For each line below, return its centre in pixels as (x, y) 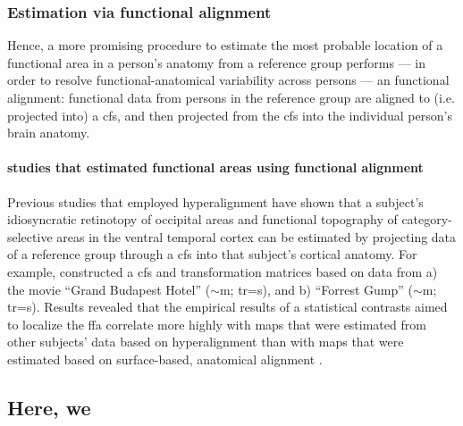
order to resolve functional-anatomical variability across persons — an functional (228, 80)
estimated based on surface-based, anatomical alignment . (165, 359)
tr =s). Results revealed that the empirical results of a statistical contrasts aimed (227, 307)
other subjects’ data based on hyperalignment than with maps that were (206, 342)
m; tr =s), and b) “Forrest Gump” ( (316, 289)
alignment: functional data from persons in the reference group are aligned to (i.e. (231, 97)
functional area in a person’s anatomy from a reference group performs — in (217, 62)
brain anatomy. (49, 133)
